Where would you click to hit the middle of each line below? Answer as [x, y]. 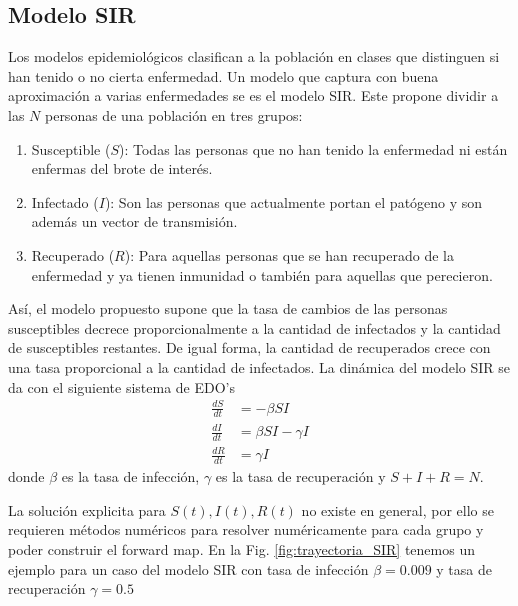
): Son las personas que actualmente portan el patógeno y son [293, 201]
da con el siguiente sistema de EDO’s [121, 386]
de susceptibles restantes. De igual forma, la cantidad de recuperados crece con [249, 347]
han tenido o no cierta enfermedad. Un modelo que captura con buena [223, 75]
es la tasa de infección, [130, 476]
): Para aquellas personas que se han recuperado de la [289, 254]
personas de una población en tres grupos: [173, 114]
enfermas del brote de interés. [122, 168]
